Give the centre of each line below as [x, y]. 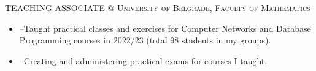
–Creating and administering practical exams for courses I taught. [143, 60]
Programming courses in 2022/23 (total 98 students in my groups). [145, 40]
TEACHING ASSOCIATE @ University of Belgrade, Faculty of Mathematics [158, 7]
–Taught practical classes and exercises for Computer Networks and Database [165, 28]
